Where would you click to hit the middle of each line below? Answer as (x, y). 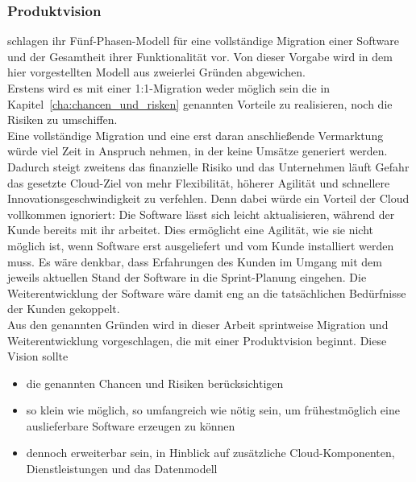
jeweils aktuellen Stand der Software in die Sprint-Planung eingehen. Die (187, 277)
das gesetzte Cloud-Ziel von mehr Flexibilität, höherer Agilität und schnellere (199, 182)
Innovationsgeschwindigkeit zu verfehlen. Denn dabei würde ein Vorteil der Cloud (208, 198)
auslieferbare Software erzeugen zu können (131, 425)
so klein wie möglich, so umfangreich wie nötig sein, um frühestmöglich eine (213, 410)
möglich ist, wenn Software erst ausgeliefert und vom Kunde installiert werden (201, 245)
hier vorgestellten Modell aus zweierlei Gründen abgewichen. (156, 72)
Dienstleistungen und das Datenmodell (122, 469)
